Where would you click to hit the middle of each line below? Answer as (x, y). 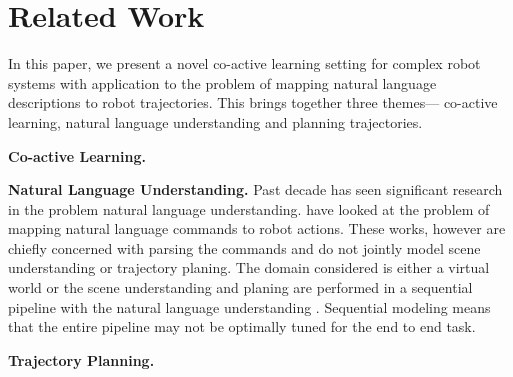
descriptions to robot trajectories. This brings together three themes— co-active (253, 102)
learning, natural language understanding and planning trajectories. (215, 121)
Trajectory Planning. (81, 359)
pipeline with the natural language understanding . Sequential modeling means (249, 306)
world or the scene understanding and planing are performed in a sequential (240, 287)
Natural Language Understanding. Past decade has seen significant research (255, 189)
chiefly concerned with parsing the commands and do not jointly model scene (244, 247)
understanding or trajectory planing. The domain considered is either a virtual (249, 267)
